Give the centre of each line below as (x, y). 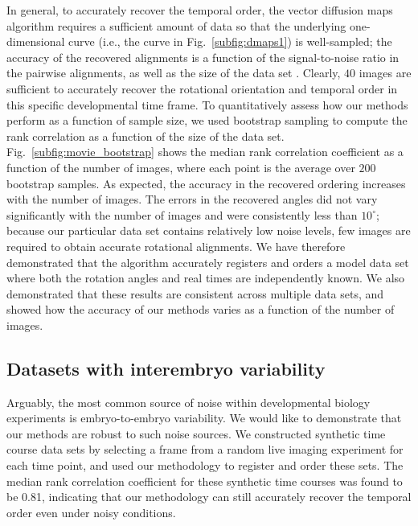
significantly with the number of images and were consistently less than (182, 214)
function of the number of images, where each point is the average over (181, 167)
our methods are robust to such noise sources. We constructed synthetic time (196, 433)
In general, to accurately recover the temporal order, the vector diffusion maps (200, 10)
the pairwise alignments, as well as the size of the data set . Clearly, (174, 73)
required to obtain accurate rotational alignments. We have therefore (176, 246)
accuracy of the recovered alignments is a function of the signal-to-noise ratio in (203, 57)
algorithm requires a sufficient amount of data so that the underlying (176, 25)
